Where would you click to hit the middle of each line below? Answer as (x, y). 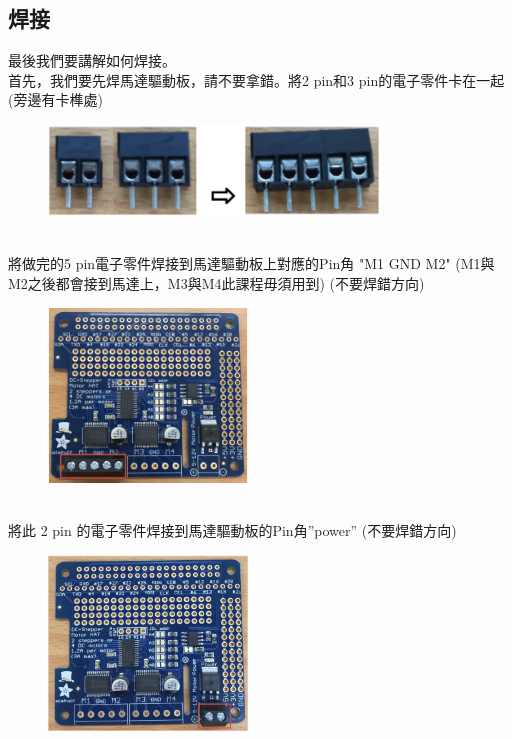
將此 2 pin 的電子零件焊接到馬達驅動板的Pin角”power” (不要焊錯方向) (232, 530)
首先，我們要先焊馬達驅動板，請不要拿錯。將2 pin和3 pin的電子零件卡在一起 (256, 79)
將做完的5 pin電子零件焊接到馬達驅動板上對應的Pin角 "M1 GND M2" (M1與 (251, 263)
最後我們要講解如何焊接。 (92, 60)
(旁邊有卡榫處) (55, 99)
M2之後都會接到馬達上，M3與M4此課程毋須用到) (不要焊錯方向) (216, 282)
